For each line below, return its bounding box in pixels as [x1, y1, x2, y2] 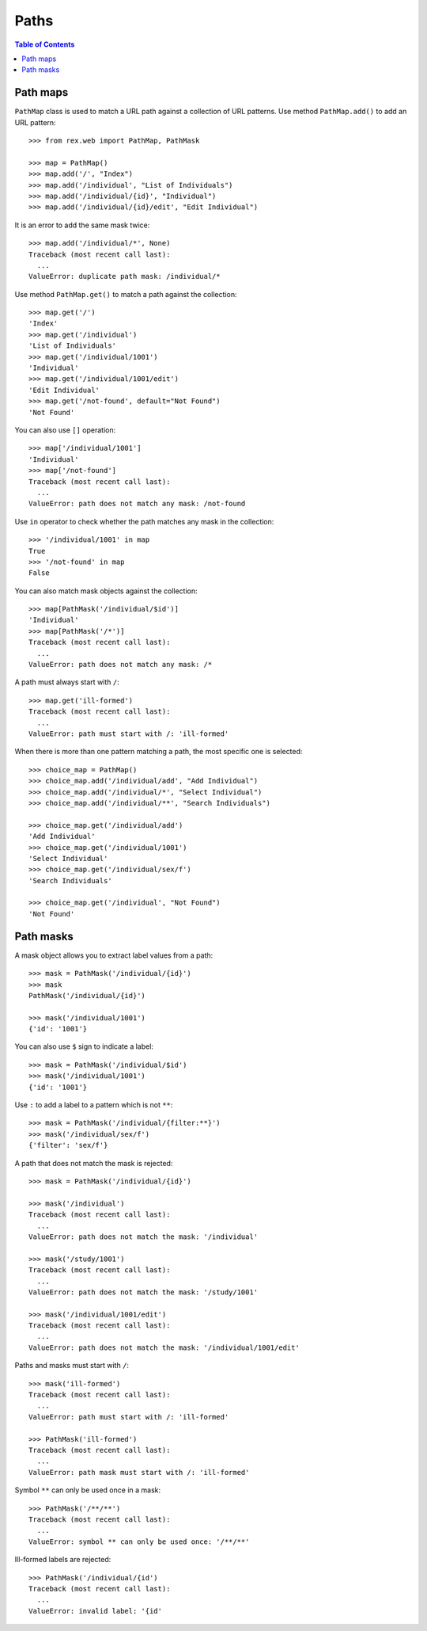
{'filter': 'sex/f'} [28, 1141, 108, 1150]
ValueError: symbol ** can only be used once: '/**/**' [28, 1537, 250, 1546]
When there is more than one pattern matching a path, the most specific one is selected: [14, 747, 303, 756]
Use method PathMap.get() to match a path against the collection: [14, 289, 237, 299]
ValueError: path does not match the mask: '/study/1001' [28, 1287, 259, 1297]
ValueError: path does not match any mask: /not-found [28, 499, 246, 509]
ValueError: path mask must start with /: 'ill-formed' [28, 1468, 250, 1477]
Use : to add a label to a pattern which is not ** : [14, 1100, 173, 1110]
